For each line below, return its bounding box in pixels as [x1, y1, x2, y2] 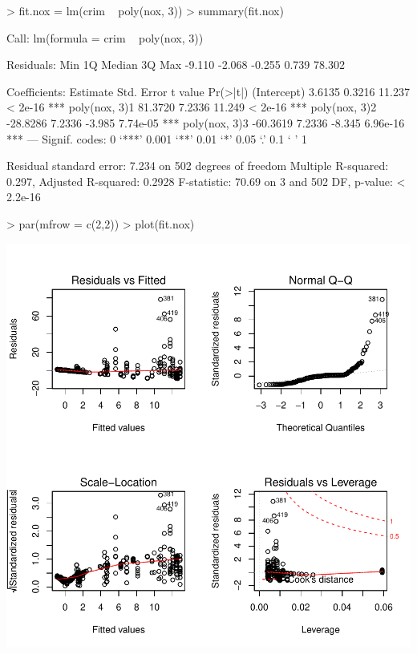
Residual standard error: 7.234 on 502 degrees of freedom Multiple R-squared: [6, 157, 389, 174]
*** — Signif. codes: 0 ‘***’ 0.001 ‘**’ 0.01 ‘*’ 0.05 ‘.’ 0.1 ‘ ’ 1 [6, 130, 307, 147]
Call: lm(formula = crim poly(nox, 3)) [6, 29, 204, 46]
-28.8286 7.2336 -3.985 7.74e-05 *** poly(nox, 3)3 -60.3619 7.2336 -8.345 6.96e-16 [6, 114, 405, 131]
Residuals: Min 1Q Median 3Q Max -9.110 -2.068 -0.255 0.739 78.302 [6, 56, 345, 73]
